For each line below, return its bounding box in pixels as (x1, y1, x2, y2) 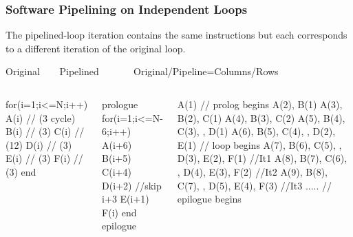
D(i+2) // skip (102, 178, 162, 192)
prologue (102, 97, 138, 112)
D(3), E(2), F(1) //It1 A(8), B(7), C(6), (177, 151, 347, 165)
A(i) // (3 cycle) (6, 110, 76, 125)
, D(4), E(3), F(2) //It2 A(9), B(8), (177, 165, 328, 179)
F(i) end (102, 205, 137, 219)
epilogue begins (177, 192, 242, 206)
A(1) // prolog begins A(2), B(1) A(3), (177, 97, 343, 112)
